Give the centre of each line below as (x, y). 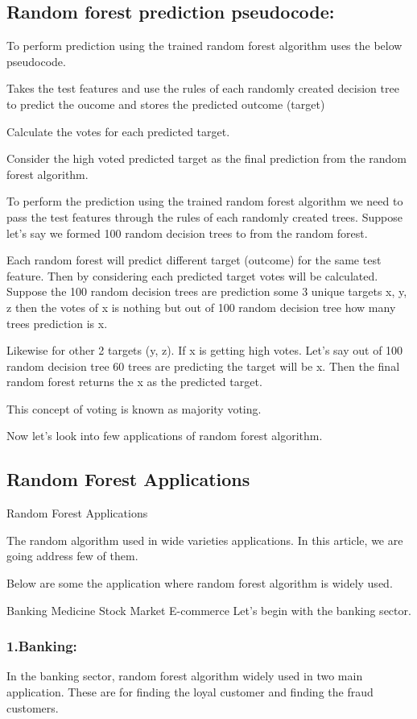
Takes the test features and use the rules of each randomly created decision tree (203, 88)
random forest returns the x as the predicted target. (134, 382)
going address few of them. (72, 556)
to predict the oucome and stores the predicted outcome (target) (166, 104)
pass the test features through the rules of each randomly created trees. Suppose (204, 216)
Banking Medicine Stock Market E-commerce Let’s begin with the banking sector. (209, 610)
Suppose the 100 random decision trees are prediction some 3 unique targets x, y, (207, 291)
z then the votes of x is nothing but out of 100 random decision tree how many (201, 307)
